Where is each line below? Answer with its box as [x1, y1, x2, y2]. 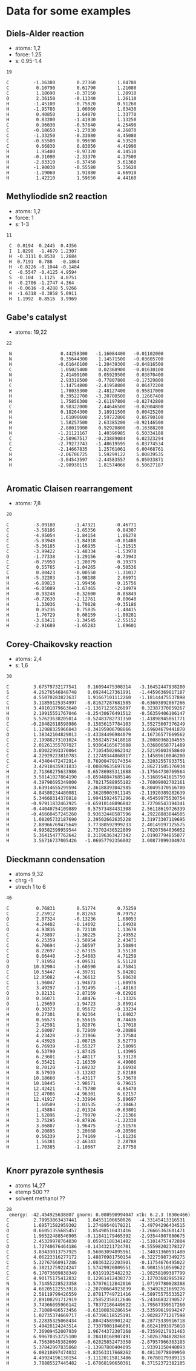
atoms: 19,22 [15, 328, 47, 336]
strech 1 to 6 [15, 883, 47, 891]
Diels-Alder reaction [6, 28, 85, 39]
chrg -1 [15, 877, 33, 884]
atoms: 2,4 [15, 656, 42, 663]
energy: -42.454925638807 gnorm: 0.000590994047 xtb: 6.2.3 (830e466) [8, 1212, 191, 1218]
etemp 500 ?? [15, 1188, 50, 1195]
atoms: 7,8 [15, 500, 41, 507]
